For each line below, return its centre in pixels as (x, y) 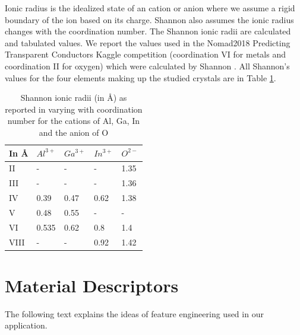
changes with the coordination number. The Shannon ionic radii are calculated (148, 31)
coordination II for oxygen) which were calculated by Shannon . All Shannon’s (147, 66)
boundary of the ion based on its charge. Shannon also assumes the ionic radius (149, 19)
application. (26, 325)
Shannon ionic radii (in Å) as (74, 98)
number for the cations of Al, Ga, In (74, 121)
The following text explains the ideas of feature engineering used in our (134, 313)
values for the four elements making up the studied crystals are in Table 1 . (140, 77)
